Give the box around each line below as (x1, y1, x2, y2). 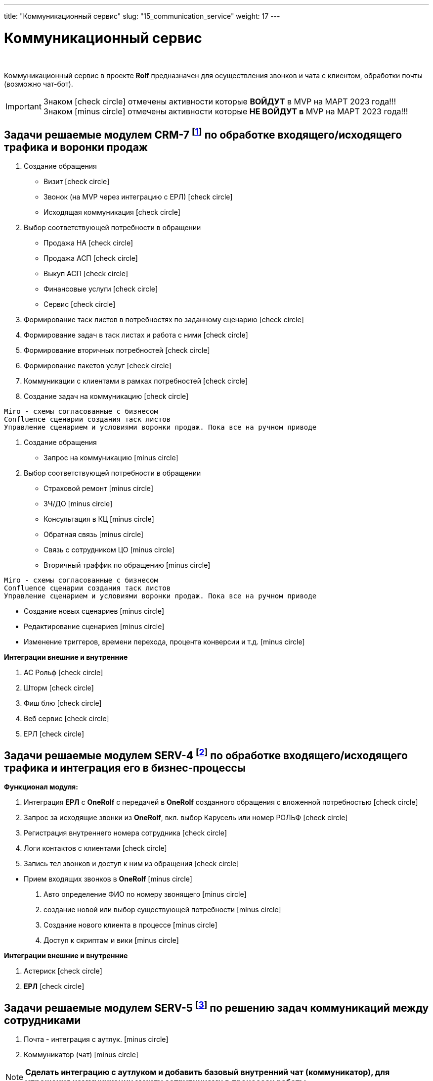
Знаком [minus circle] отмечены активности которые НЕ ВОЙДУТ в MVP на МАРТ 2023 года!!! (43, 106, 408, 116)
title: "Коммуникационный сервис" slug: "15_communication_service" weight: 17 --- (4, 12, 280, 20)
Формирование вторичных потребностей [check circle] (24, 346, 210, 355)
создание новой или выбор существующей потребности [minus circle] (43, 905, 281, 914)
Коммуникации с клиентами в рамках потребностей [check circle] (24, 377, 248, 386)
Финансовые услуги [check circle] (43, 285, 158, 294)
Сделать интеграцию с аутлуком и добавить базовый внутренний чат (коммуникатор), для (25, 1067, 390, 1078)
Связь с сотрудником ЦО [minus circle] (43, 545, 175, 554)
